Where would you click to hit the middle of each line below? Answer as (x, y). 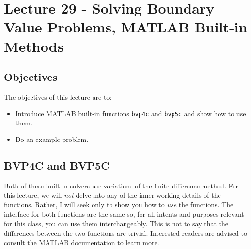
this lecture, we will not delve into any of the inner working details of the (112, 195)
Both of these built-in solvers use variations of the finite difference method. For (121, 185)
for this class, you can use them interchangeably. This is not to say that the (116, 223)
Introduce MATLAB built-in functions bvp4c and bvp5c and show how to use (131, 113)
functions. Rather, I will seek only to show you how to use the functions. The (119, 204)
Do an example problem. (52, 139)
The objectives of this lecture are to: (58, 97)
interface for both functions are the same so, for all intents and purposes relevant (124, 214)
